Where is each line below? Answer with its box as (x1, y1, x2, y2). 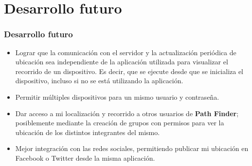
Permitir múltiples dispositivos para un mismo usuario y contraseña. (15, 91, 219, 102)
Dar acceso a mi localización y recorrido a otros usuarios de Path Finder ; (15, 108, 239, 118)
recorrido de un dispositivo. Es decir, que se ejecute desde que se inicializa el (15, 66, 244, 76)
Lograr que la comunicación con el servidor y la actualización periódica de (15, 47, 236, 57)
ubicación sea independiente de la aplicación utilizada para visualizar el (15, 57, 228, 67)
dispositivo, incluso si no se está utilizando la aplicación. (15, 75, 183, 86)
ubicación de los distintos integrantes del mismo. (15, 127, 160, 137)
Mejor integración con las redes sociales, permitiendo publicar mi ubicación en (15, 143, 249, 153)
